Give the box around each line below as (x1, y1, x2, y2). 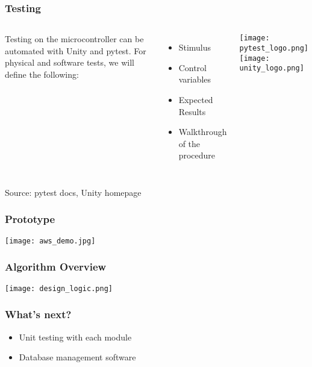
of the (178, 137, 201, 149)
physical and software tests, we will (5, 56, 134, 69)
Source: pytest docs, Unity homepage (5, 186, 142, 198)
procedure (178, 149, 216, 162)
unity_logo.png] (239, 64, 304, 73)
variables (178, 73, 211, 86)
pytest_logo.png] (239, 43, 309, 52)
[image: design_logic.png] (5, 284, 113, 293)
